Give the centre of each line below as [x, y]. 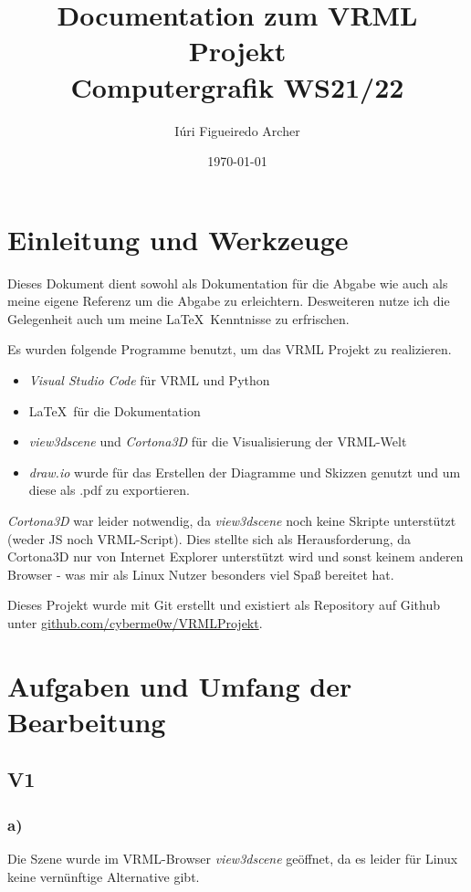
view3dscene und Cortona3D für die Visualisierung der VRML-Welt [218, 441]
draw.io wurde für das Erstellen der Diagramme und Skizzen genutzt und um [245, 472]
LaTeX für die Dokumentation [115, 410]
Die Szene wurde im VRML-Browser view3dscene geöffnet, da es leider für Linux [233, 859]
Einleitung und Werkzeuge [178, 239]
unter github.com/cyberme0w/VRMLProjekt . [135, 622]
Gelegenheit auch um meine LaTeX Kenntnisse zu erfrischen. [178, 318]
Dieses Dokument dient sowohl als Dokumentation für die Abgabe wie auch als [228, 283]
